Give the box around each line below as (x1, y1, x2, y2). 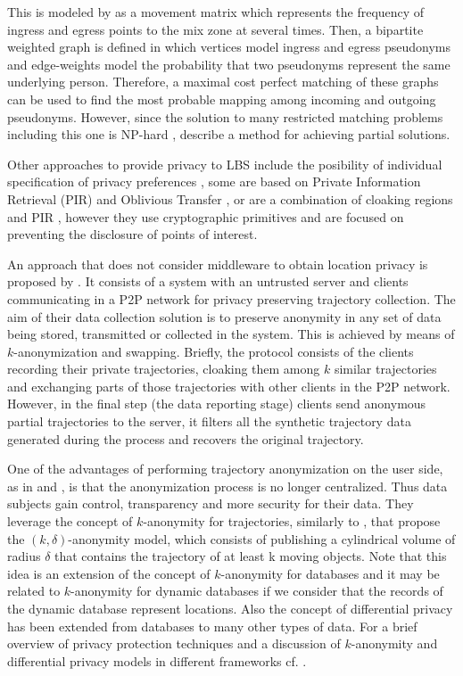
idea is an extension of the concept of (7, 564, 211, 582)
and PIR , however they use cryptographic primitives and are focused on (7, 207, 404, 226)
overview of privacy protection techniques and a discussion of (7, 634, 341, 653)
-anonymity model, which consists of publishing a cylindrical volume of (68, 529, 456, 548)
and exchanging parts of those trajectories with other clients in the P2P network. (7, 376, 451, 395)
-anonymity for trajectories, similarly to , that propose (143, 512, 441, 531)
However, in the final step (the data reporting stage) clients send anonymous (7, 394, 426, 413)
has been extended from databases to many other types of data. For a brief (7, 616, 418, 635)
